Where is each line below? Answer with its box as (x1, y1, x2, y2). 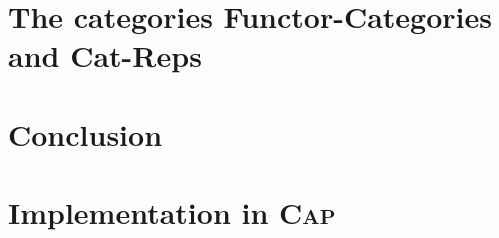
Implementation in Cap (8, 192, 336, 233)
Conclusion (8, 113, 163, 154)
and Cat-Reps (8, 35, 202, 76)
